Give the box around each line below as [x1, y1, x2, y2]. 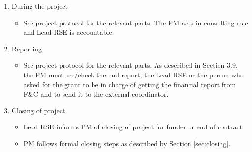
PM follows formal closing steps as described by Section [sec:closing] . [23, 138, 231, 148]
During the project [11, 1, 68, 11]
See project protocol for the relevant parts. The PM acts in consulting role [23, 17, 248, 27]
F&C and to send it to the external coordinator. [23, 89, 169, 99]
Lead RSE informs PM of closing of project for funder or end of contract [23, 122, 243, 132]
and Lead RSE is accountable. [23, 27, 114, 37]
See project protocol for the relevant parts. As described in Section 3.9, [23, 60, 238, 70]
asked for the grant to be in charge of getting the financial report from [23, 79, 236, 89]
